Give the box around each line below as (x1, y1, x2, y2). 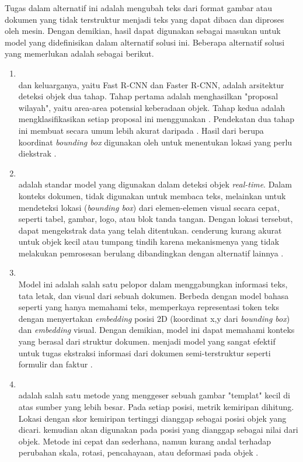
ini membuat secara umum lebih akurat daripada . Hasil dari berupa (18, 124, 264, 136)
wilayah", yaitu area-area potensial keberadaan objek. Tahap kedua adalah (18, 101, 285, 113)
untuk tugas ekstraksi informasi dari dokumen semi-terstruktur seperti (18, 346, 271, 359)
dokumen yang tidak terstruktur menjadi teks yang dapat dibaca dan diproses (5, 13, 284, 25)
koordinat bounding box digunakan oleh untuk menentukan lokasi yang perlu (18, 136, 292, 148)
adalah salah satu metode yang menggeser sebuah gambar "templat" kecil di (18, 389, 290, 401)
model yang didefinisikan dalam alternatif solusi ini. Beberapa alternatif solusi (5, 36, 285, 48)
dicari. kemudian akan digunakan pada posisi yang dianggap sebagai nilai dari (18, 423, 298, 436)
